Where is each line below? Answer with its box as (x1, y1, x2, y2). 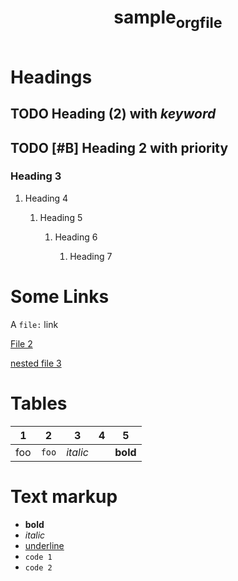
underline (24, 539, 65, 551)
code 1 (24, 552, 53, 562)
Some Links (10, 286, 110, 308)
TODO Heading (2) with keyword (10, 106, 217, 123)
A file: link (10, 318, 59, 330)
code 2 (24, 562, 53, 573)
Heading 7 (69, 250, 113, 262)
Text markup (10, 485, 118, 508)
